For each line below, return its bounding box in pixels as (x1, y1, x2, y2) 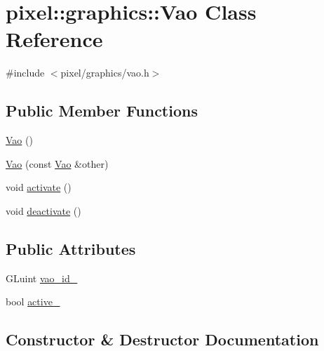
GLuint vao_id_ (6, 270, 78, 285)
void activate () (6, 180, 72, 194)
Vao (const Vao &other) (6, 156, 109, 171)
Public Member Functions (6, 100, 198, 121)
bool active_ (6, 294, 60, 309)
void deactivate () (6, 203, 81, 218)
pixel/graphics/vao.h (60, 65, 149, 80)
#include (6, 65, 45, 80)
